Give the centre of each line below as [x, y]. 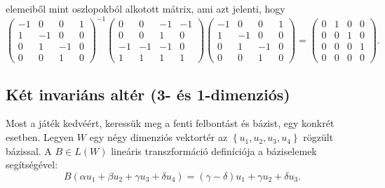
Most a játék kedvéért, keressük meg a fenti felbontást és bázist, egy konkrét [170, 123]
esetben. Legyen [40, 137]
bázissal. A [29, 150]
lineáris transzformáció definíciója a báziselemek [214, 150]
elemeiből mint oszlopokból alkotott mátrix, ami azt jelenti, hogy [146, 8]
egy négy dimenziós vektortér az [158, 137]
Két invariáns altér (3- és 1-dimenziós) [148, 94]
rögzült [318, 137]
